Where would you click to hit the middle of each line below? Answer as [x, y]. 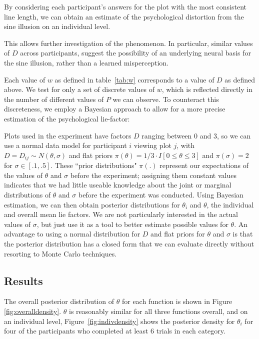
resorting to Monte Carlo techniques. [60, 253]
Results [23, 280]
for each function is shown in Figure [177, 301]
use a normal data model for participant [65, 145]
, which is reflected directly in [207, 89]
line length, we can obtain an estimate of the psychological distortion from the [124, 16]
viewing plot [152, 145]
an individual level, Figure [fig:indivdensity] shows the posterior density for [119, 321]
